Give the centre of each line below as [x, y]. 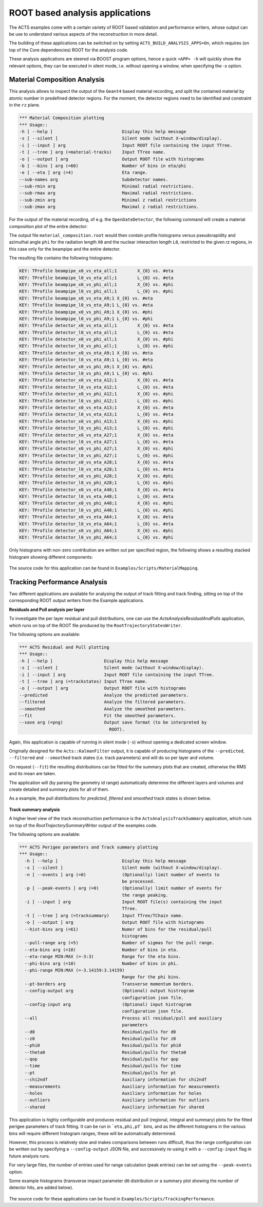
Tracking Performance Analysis [58, 582]
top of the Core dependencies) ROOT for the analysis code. [69, 50]
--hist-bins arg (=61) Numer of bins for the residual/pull [118, 929]
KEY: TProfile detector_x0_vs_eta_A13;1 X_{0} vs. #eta [96, 407]
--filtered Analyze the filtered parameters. [103, 702]
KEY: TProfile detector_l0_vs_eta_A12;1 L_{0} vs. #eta [96, 387]
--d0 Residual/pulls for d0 [100, 1032]
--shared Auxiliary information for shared [114, 1107]
